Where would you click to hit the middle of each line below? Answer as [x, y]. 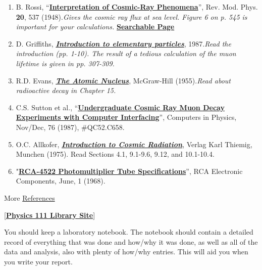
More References [30, 197]
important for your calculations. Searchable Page [95, 27]
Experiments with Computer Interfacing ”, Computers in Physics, [126, 117]
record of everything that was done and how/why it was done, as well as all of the [131, 241]
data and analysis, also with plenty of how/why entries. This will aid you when [126, 252]
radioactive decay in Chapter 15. [66, 90]
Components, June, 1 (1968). [61, 181]
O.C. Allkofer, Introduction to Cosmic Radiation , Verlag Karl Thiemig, [134, 144]
